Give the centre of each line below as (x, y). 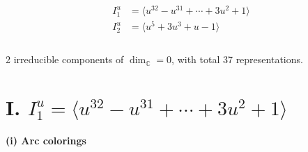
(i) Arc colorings (46, 140)
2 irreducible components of (65, 59)
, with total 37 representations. (237, 59)
